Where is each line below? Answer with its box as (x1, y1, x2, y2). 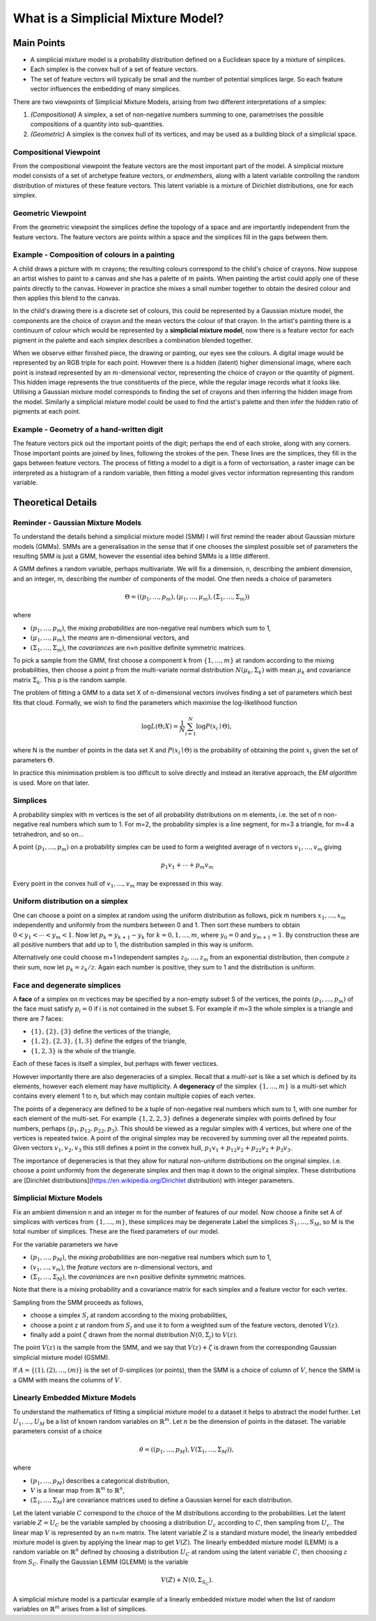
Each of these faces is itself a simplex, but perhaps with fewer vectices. (13, 1060, 219, 1068)
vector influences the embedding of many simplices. (30, 84, 181, 93)
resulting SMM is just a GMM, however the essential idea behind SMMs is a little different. (13, 552, 270, 560)
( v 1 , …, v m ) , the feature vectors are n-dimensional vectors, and (30, 1262, 212, 1273)
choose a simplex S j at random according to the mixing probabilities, (30, 1311, 228, 1321)
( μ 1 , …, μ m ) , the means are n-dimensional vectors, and (30, 633, 189, 643)
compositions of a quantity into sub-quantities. (30, 120, 164, 128)
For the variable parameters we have (13, 1240, 118, 1249)
